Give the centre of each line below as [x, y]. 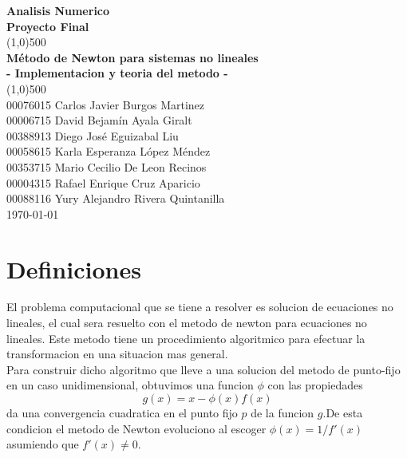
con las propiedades [315, 385]
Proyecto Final [48, 26]
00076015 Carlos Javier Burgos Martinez [106, 104]
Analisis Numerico [58, 10]
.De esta [343, 413]
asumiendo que [43, 444]
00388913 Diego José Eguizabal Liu [93, 135]
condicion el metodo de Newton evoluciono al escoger [136, 428]
